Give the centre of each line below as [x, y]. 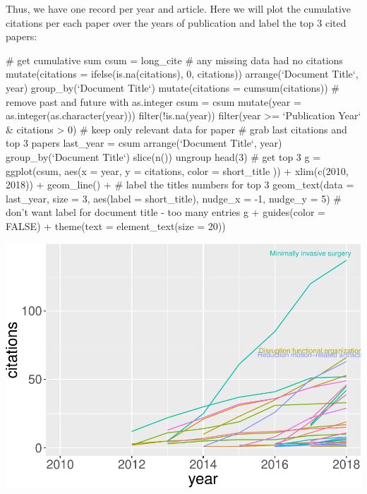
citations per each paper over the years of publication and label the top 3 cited [176, 22]
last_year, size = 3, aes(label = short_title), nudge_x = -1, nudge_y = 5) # [174, 198]
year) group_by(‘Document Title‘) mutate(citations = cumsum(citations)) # [173, 87]
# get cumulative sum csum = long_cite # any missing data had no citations [174, 60]
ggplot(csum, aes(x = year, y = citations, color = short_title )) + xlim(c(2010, [177, 170]
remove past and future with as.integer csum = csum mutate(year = [154, 101]
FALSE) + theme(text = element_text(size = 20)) [116, 225]
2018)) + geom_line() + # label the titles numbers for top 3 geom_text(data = [180, 185]
